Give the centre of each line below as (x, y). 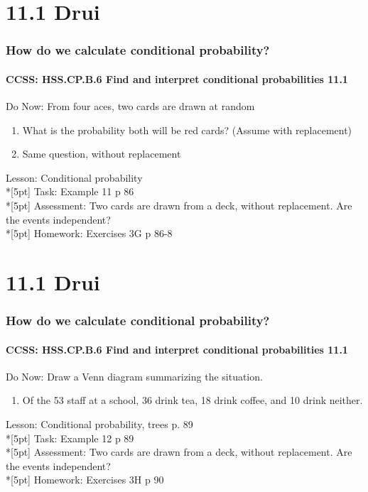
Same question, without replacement (102, 154)
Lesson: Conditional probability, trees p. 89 (99, 423)
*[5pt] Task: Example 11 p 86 (70, 191)
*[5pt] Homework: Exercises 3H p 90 (85, 480)
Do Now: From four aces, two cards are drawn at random (130, 106)
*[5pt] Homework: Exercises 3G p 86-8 (89, 233)
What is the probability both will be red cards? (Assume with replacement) (187, 130)
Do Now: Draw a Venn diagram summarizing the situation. (134, 376)
